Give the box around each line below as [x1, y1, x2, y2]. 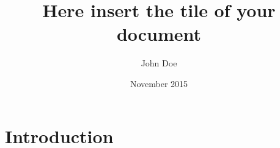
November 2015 [130, 77, 188, 90]
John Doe [141, 57, 177, 69]
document [116, 21, 202, 46]
